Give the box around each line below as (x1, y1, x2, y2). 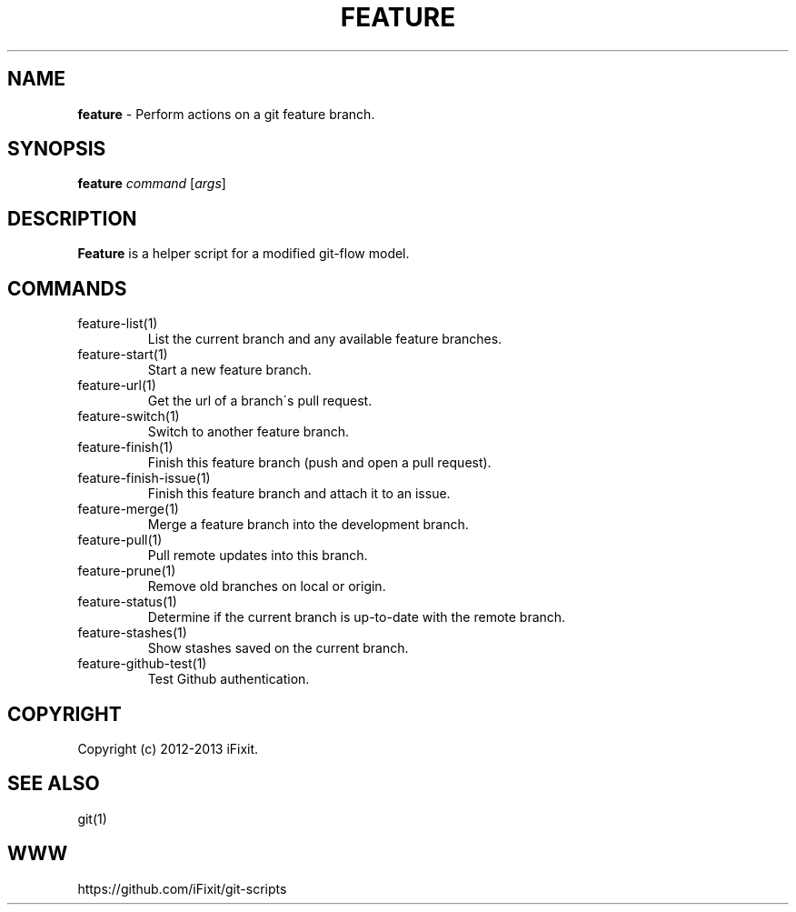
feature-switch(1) (77, 408, 180, 425)
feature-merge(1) (77, 501, 179, 517)
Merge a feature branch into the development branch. (147, 516, 469, 533)
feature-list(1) (77, 316, 158, 332)
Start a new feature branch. (147, 362, 312, 378)
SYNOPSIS (7, 137, 106, 161)
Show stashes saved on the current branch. (147, 640, 409, 656)
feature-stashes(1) (77, 625, 187, 641)
